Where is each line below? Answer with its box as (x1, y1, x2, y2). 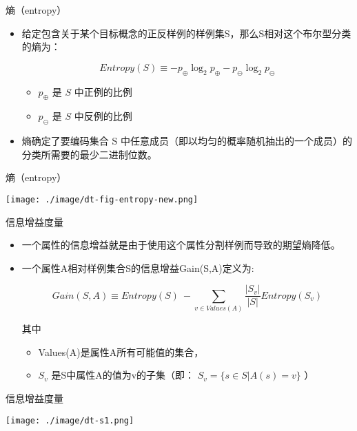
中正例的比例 (74, 84, 132, 98)
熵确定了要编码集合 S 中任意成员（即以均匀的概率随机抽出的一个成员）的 (21, 134, 352, 148)
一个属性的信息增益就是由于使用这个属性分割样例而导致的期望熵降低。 (21, 238, 340, 252)
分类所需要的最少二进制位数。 (21, 147, 157, 161)
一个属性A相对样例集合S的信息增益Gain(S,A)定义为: (21, 260, 254, 275)
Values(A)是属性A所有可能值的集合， (38, 344, 204, 359)
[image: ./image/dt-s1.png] (6, 415, 134, 425)
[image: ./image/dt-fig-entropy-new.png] (6, 194, 198, 204)
